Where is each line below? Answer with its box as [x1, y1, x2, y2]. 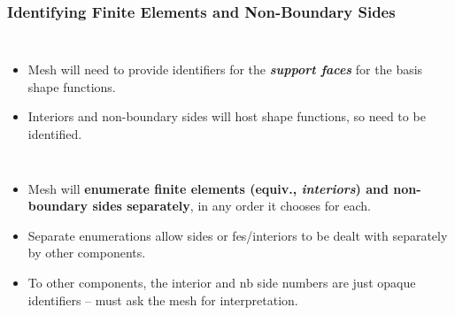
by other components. [27, 243, 146, 262]
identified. [27, 125, 82, 142]
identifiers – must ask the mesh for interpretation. [27, 290, 298, 309]
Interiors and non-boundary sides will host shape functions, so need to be [27, 107, 426, 126]
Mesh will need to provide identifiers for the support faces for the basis [27, 60, 423, 79]
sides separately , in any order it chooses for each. [92, 196, 371, 215]
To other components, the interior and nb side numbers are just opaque [27, 273, 416, 291]
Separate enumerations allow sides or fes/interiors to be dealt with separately [27, 226, 448, 244]
